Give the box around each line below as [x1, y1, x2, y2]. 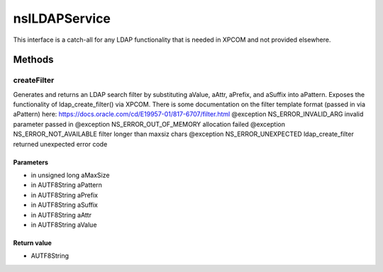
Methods [13, 54, 54, 66]
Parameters [13, 158, 49, 166]
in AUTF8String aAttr [30, 210, 92, 219]
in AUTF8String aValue [30, 220, 97, 229]
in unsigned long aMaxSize [30, 171, 110, 180]
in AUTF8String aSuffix [30, 200, 99, 209]
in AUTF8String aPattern [30, 181, 103, 189]
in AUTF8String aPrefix [30, 191, 99, 199]
